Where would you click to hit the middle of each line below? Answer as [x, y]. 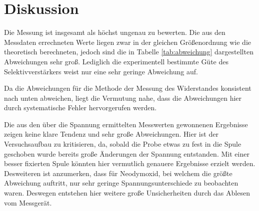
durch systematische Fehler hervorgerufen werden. [80, 107]
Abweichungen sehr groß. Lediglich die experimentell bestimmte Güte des [116, 61]
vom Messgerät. [28, 202]
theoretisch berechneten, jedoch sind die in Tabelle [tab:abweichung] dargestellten [129, 52]
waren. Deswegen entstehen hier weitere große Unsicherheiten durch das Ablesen [127, 193]
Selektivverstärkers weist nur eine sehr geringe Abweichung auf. [101, 71]
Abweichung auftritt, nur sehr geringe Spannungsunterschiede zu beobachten [121, 183]
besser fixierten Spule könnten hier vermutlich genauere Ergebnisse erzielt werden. [130, 163]
